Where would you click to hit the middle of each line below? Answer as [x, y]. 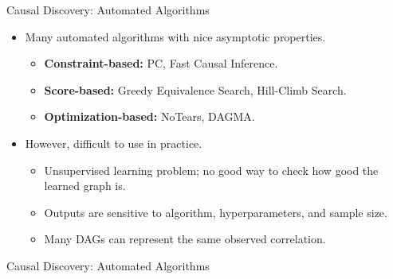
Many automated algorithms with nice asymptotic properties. [175, 36]
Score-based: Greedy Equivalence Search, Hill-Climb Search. [195, 89]
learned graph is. [85, 186]
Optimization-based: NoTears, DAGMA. [149, 116]
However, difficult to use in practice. [114, 143]
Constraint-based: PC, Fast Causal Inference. [161, 63]
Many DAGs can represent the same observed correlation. [185, 239]
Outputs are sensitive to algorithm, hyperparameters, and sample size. [216, 212]
